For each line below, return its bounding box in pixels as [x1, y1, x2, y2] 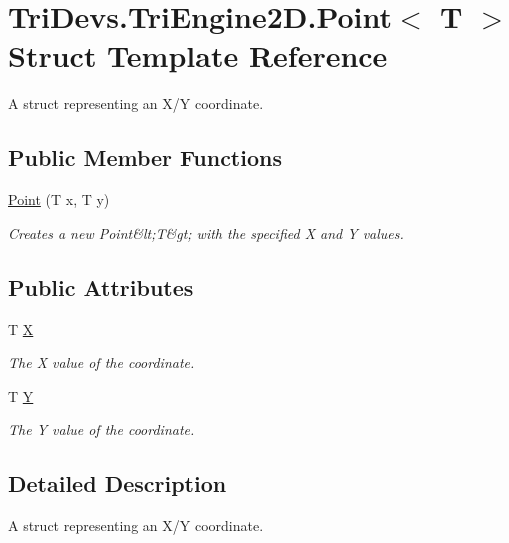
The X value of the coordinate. [8, 352, 195, 373]
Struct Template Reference [8, 35, 388, 76]
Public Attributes [8, 271, 194, 302]
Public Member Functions [8, 142, 282, 173]
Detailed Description [8, 468, 227, 499]
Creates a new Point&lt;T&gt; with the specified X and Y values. [8, 222, 404, 243]
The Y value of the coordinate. [8, 419, 195, 440]
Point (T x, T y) [8, 189, 110, 210]
